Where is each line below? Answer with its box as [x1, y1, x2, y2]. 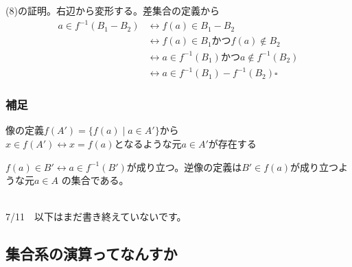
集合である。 [71, 173, 129, 187]
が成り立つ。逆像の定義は [126, 159, 242, 174]
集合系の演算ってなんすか [5, 243, 178, 264]
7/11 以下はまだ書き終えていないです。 [5, 209, 187, 224]
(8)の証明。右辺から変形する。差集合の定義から [5, 3, 220, 17]
